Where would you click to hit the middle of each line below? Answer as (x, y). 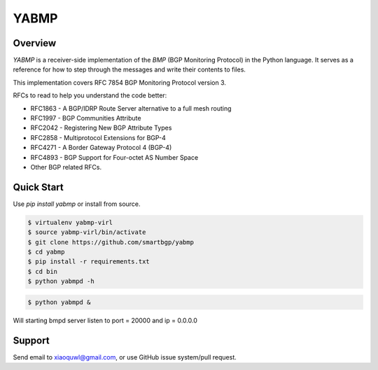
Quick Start (38, 187)
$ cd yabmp (46, 252)
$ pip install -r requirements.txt (89, 262)
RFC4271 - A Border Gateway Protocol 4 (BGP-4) (101, 148)
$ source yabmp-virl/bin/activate (87, 232)
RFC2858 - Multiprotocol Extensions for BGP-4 (98, 137)
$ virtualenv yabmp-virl (70, 222)
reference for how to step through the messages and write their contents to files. (129, 69)
